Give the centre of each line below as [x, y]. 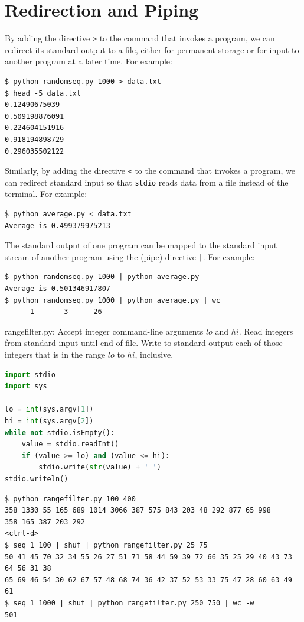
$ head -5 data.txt [43, 93]
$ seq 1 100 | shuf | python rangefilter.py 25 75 [106, 545]
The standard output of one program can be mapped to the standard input [141, 245]
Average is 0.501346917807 [58, 289]
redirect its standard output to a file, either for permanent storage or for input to [152, 49]
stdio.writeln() [37, 479]
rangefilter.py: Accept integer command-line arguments [104, 331]
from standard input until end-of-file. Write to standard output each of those [144, 343]
